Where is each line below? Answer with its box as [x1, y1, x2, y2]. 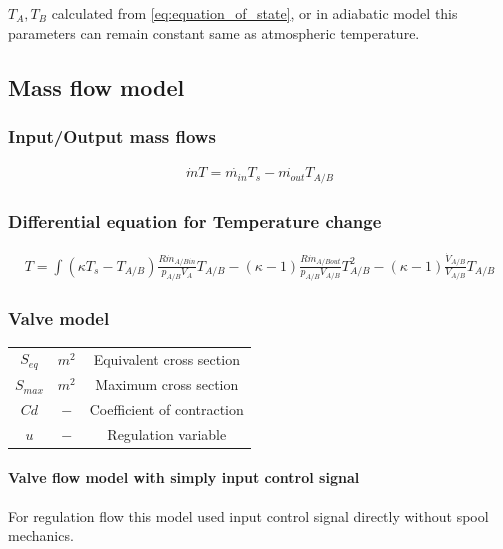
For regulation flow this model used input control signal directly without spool [8, 505, 489, 526]
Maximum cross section [95, 374, 239, 395]
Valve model [8, 306, 110, 331]
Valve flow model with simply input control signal [8, 467, 360, 488]
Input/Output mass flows [8, 123, 216, 148]
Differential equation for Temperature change [8, 208, 382, 233]
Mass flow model [8, 71, 185, 102]
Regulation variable [107, 423, 227, 444]
